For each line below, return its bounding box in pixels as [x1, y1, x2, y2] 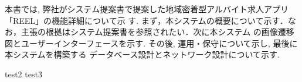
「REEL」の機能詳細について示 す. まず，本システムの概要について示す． [5, 14, 288, 26]
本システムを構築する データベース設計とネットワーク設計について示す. [5, 48, 280, 60]
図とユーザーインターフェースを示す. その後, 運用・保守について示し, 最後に [5, 37, 298, 49]
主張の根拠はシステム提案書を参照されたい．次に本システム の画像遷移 [21, 26, 294, 38]
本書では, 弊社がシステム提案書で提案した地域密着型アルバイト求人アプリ [5, 3, 289, 15]
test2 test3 [5, 67, 42, 80]
